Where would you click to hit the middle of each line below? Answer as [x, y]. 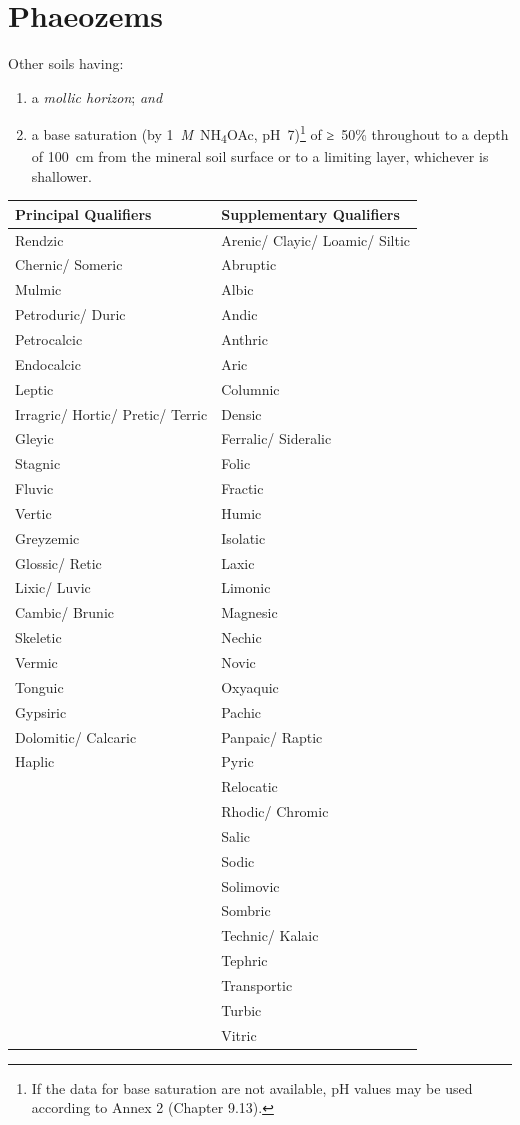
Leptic [34, 388]
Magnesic [249, 612]
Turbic [241, 1009]
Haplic [35, 761]
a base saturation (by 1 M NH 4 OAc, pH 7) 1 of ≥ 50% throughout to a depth [270, 134]
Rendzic [39, 239]
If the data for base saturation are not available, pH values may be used [252, 1087]
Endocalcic [48, 363]
